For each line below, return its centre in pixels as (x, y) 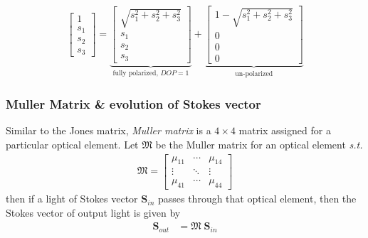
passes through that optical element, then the (257, 199)
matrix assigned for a (285, 130)
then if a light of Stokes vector (72, 199)
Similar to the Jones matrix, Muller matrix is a (109, 130)
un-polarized (254, 74)
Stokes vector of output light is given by (93, 212)
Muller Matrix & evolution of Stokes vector (133, 104)
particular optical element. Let (72, 144)
